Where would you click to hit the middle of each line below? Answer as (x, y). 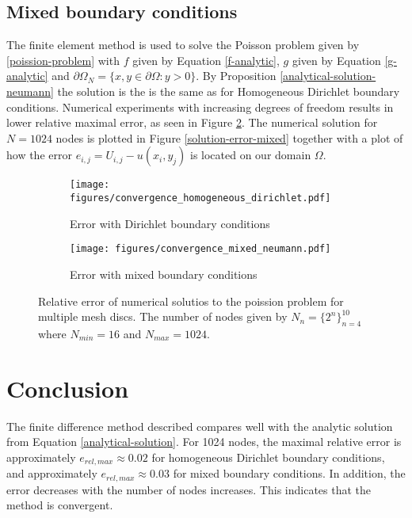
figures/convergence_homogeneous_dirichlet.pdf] (200, 198)
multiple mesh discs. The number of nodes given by (163, 316)
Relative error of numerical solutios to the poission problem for (191, 301)
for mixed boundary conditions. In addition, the (289, 473)
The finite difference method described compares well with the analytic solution (200, 426)
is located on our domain (250, 155)
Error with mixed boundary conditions (164, 274)
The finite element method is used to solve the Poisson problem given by (183, 45)
